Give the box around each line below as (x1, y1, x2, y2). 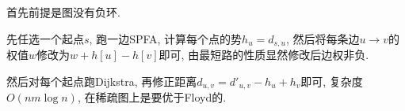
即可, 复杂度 (300, 72, 363, 89)
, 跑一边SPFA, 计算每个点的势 (89, 30, 243, 46)
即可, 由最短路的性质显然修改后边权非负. (159, 46, 369, 63)
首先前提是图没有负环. (6, 4, 120, 20)
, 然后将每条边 (285, 30, 360, 46)
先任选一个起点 (6, 30, 84, 46)
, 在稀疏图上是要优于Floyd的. (77, 89, 227, 105)
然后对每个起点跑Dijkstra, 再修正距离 (6, 72, 197, 89)
